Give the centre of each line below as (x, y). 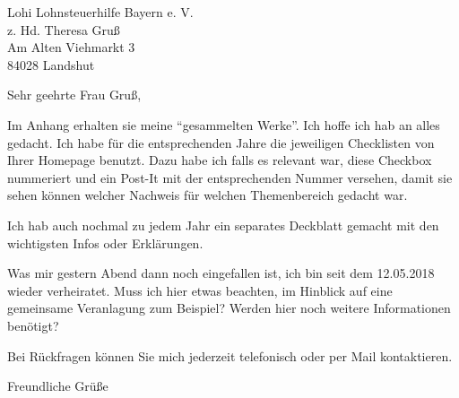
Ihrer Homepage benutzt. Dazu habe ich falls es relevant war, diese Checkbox (220, 160)
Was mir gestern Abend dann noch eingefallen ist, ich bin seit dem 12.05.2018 (221, 273)
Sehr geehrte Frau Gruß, (74, 95)
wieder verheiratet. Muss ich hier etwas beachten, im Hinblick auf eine (200, 290)
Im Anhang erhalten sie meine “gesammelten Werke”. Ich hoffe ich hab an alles (224, 124)
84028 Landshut (51, 64)
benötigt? (33, 325)
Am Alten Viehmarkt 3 (71, 47)
